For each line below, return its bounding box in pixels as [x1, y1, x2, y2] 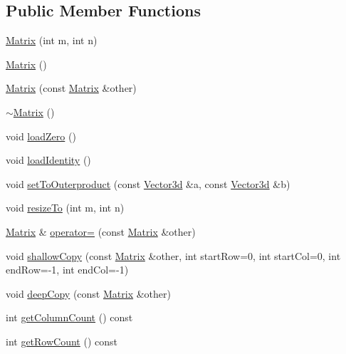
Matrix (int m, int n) [6, 33, 98, 48]
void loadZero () [6, 128, 76, 143]
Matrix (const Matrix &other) [6, 80, 137, 95]
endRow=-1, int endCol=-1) [6, 262, 129, 277]
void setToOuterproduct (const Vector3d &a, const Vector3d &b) [6, 176, 290, 191]
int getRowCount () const [6, 333, 118, 348]
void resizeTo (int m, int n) [6, 200, 125, 215]
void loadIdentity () [6, 152, 91, 167]
